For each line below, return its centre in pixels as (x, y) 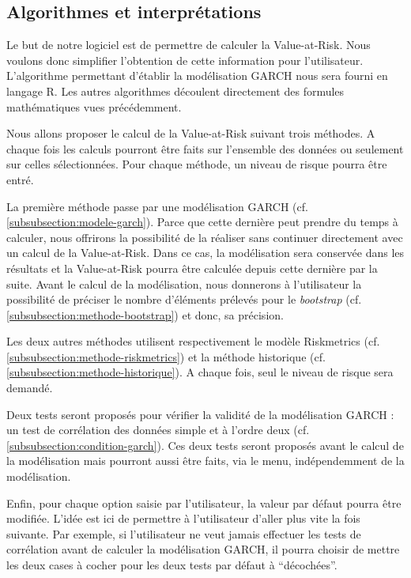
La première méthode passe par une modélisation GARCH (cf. (157, 206)
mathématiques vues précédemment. (94, 106)
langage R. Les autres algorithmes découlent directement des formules (175, 91)
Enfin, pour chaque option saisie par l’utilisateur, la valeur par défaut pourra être (204, 502)
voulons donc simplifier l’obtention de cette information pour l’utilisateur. (185, 60)
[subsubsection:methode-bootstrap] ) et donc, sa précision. (145, 314)
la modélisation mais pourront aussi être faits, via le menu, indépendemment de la (205, 461)
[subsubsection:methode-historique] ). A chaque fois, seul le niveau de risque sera (200, 372)
